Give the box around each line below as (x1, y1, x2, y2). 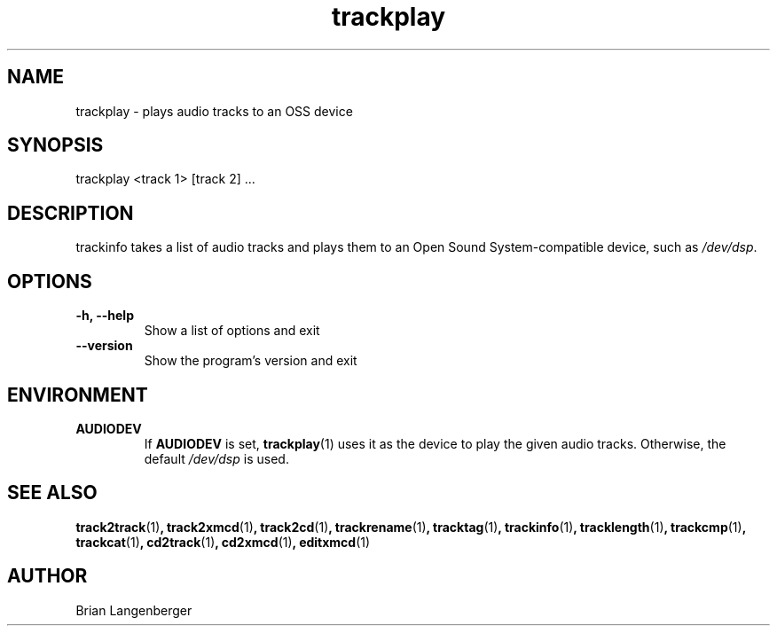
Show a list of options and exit (144, 323, 320, 339)
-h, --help (75, 308, 134, 324)
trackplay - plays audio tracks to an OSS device (75, 103, 353, 119)
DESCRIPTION (7, 201, 134, 224)
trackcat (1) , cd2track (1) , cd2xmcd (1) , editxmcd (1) (75, 534, 371, 550)
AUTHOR (7, 565, 88, 588)
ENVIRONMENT (7, 383, 148, 406)
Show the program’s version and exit (144, 353, 357, 369)
